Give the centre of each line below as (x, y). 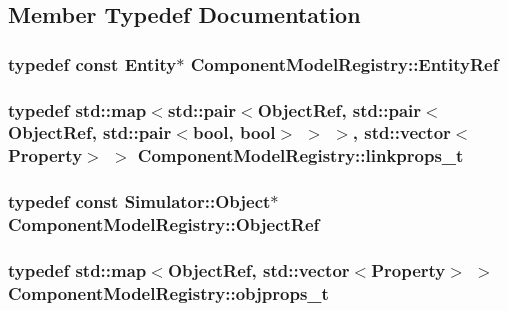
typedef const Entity (92, 63)
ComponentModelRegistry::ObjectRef (164, 224)
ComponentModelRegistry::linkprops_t (300, 155)
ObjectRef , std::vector (258, 270)
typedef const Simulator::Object (139, 201)
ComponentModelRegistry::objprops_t (168, 292)
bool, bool (234, 132)
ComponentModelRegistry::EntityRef (344, 63)
